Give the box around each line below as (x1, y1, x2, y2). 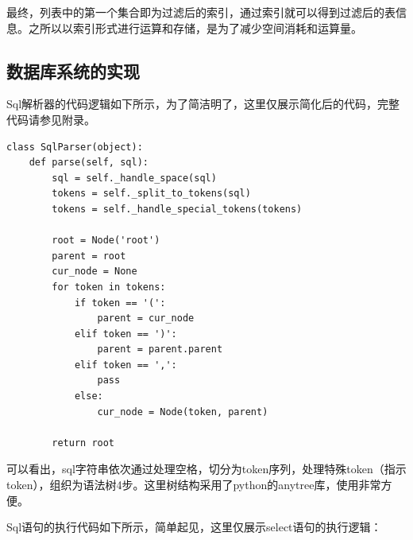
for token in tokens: (52, 281, 166, 293)
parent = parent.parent (97, 344, 223, 355)
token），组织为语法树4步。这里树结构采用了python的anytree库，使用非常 (6, 476, 381, 493)
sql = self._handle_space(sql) (52, 172, 217, 184)
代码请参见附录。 (6, 111, 95, 127)
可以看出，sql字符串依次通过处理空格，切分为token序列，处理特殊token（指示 (6, 460, 407, 477)
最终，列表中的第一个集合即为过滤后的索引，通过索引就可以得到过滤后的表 (6, 4, 396, 20)
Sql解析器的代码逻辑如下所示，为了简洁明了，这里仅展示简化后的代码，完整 (6, 95, 400, 112)
